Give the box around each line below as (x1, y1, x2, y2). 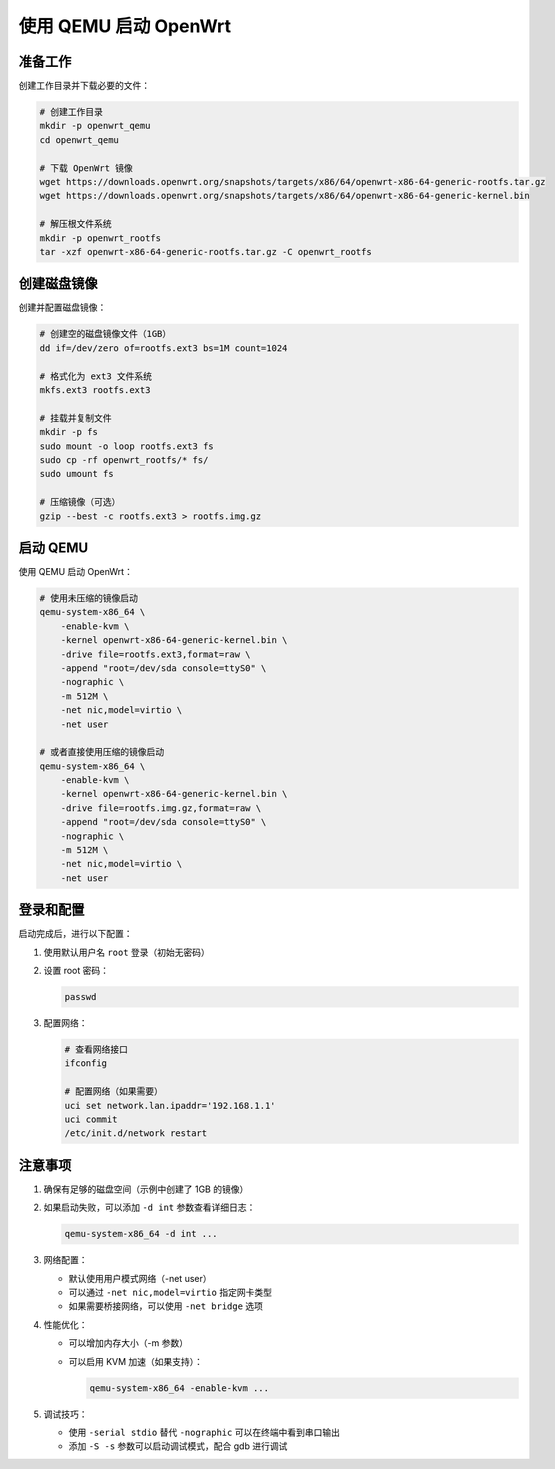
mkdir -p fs (39, 426, 99, 438)
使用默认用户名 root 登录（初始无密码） (43, 946, 210, 958)
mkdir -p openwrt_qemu (39, 120, 151, 132)
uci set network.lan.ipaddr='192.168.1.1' (64, 1100, 276, 1111)
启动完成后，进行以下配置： (18, 928, 133, 940)
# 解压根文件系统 (39, 218, 112, 230)
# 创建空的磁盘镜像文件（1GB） (39, 328, 172, 340)
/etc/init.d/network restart (64, 1128, 208, 1139)
